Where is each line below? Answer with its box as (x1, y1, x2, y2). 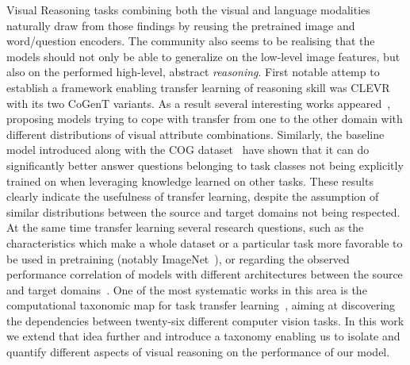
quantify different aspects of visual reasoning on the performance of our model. (6, 344, 390, 360)
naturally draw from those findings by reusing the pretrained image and (6, 17, 355, 33)
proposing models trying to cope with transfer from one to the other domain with (6, 110, 403, 127)
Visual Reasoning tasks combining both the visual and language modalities (6, 2, 370, 17)
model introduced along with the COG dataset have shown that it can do (6, 141, 370, 158)
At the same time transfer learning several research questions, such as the (6, 219, 364, 236)
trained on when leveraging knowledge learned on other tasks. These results (6, 172, 374, 189)
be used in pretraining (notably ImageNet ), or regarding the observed (6, 250, 350, 267)
